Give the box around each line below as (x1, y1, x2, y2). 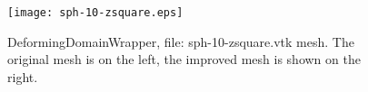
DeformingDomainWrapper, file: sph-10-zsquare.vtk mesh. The (7, 32, 354, 51)
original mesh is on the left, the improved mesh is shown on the (7, 50, 361, 69)
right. (7, 67, 38, 86)
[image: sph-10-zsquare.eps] (7, 6, 184, 19)
